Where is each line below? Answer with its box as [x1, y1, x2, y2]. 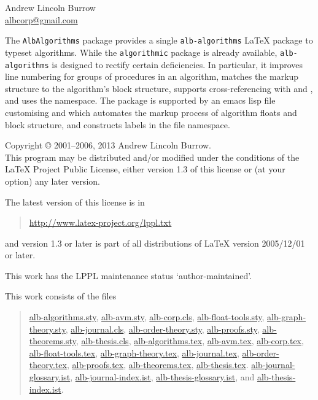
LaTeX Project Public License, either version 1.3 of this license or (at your [5, 163, 285, 175]
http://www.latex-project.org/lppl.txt [29, 216, 172, 229]
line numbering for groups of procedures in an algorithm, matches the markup [5, 70, 299, 83]
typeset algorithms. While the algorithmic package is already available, [5, 45, 277, 58]
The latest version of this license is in [5, 195, 145, 208]
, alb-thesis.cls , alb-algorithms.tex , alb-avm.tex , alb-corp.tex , [76, 334, 304, 347]
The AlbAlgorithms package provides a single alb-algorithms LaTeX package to [5, 34, 313, 47]
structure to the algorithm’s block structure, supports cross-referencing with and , [5, 82, 313, 94]
